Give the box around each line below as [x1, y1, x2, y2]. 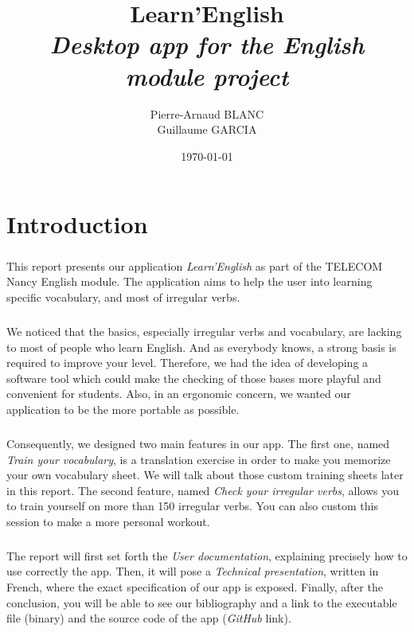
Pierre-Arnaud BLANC [150, 105, 264, 122]
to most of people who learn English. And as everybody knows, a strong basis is [6, 338, 396, 355]
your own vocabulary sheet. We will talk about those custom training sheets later [6, 466, 404, 483]
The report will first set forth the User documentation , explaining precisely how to [6, 547, 408, 564]
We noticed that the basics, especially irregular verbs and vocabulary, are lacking [6, 323, 402, 339]
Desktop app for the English [49, 28, 365, 61]
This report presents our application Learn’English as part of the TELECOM [6, 257, 383, 274]
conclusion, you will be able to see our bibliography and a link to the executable [6, 594, 397, 611]
